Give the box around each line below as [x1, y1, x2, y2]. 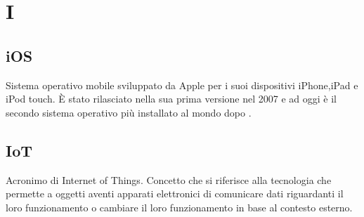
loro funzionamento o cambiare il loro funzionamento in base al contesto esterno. [6, 199, 353, 214]
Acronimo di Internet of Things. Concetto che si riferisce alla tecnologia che [6, 172, 332, 187]
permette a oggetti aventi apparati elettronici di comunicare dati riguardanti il [6, 186, 344, 201]
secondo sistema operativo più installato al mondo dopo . [6, 105, 252, 119]
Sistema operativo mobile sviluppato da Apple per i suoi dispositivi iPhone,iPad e [6, 77, 358, 92]
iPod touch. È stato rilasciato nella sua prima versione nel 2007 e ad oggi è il [6, 91, 337, 106]
